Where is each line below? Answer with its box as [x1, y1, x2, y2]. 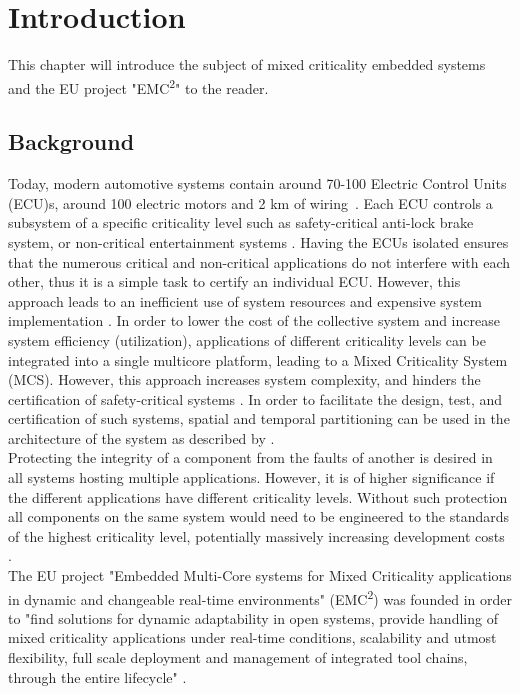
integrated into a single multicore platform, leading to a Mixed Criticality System [8, 349, 508, 370]
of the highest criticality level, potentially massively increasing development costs [8, 525, 505, 546]
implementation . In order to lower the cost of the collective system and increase [8, 310, 500, 331]
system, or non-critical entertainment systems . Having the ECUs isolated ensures [8, 231, 509, 252]
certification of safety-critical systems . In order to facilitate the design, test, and [8, 388, 503, 409]
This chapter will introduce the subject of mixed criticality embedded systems [8, 54, 486, 75]
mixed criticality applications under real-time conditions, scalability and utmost [8, 627, 497, 648]
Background [8, 126, 135, 157]
